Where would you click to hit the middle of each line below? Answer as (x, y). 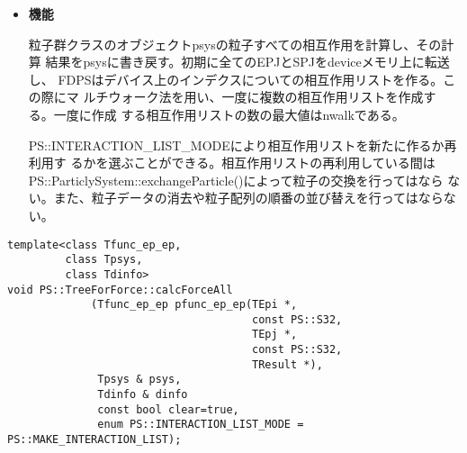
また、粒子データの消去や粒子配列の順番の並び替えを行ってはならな (255, 198)
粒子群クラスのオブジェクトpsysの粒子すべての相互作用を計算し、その (235, 44)
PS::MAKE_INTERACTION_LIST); (94, 440)
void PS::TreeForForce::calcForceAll (120, 290)
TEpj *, (275, 335)
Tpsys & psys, (139, 380)
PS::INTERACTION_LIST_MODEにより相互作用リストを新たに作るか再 (242, 145)
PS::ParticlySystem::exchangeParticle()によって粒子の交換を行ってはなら (236, 180)
